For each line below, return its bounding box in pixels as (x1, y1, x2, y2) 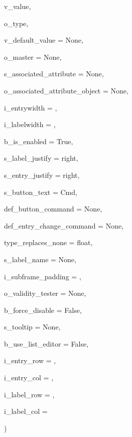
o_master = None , (4, 51, 62, 62)
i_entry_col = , (4, 372, 54, 383)
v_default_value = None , (4, 35, 83, 45)
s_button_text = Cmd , (4, 186, 77, 197)
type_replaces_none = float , (4, 237, 93, 248)
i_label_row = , (4, 389, 55, 399)
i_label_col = (4, 406, 48, 416)
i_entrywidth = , (4, 102, 57, 113)
